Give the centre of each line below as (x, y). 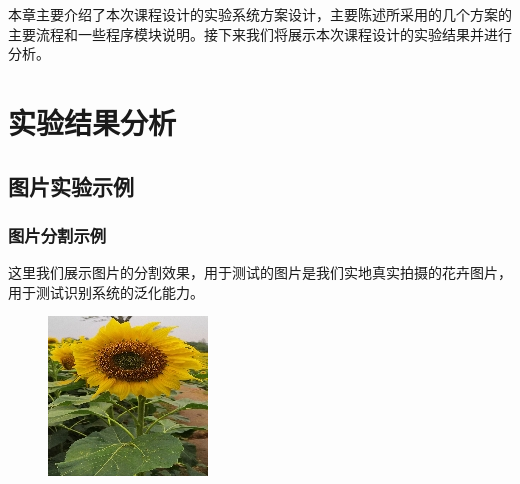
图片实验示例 (71, 185)
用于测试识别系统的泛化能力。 (106, 291)
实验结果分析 (92, 121)
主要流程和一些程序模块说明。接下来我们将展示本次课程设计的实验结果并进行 (260, 33)
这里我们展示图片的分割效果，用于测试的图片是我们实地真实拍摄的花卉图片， (260, 272)
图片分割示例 (57, 234)
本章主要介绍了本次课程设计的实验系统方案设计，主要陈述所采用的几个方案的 (260, 14)
